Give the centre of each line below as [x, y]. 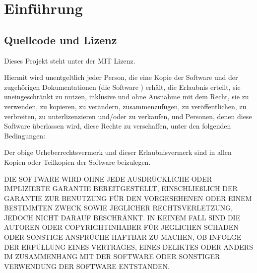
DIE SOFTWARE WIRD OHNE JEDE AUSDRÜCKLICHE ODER [108, 178]
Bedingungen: [25, 135]
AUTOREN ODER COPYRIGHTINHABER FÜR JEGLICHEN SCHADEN [121, 227]
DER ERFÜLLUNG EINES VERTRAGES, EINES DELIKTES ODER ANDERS [128, 246]
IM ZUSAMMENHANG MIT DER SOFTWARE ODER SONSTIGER [112, 256]
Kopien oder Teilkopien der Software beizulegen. [77, 162]
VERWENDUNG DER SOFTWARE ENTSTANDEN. [87, 266]
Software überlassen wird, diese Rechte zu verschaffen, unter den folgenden [118, 126]
